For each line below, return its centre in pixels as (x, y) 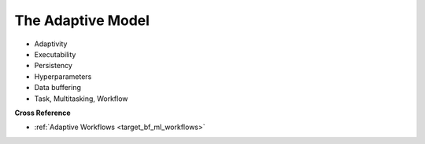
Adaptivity (51, 44)
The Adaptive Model (82, 20)
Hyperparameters (63, 76)
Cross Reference (42, 113)
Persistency (53, 66)
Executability (55, 54)
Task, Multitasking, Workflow (81, 99)
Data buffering (58, 88)
